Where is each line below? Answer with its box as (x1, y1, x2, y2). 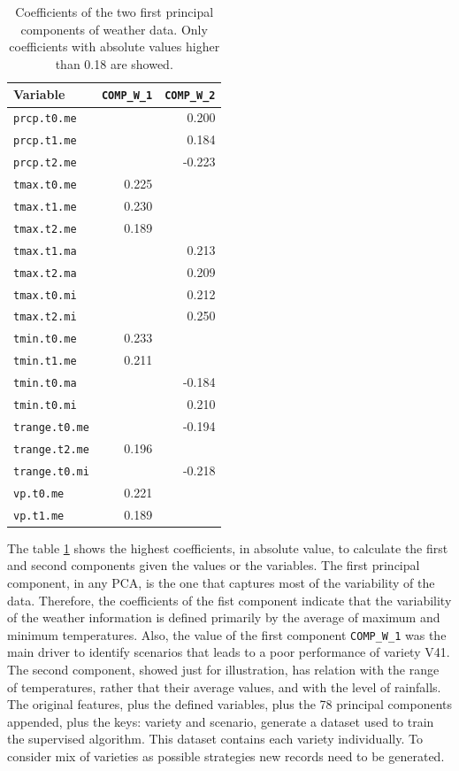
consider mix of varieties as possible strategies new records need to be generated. (7, 746, 445, 765)
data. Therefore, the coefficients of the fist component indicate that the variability (7, 590, 452, 609)
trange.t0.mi (13, 465, 89, 478)
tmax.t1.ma (13, 244, 77, 258)
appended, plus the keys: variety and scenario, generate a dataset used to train (7, 712, 434, 730)
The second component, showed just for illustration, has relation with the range (7, 659, 440, 678)
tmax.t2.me (13, 222, 77, 235)
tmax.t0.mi (13, 289, 77, 302)
